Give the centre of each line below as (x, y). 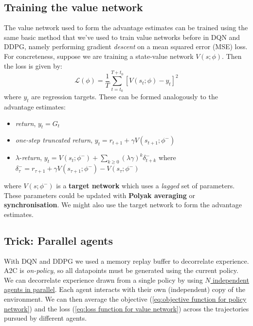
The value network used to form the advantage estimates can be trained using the (126, 27)
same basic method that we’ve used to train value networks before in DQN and (122, 37)
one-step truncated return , (54, 140)
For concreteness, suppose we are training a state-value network (99, 56)
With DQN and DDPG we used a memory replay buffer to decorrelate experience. (126, 261)
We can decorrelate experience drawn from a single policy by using (103, 280)
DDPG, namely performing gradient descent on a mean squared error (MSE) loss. (126, 46)
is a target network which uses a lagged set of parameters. (145, 186)
